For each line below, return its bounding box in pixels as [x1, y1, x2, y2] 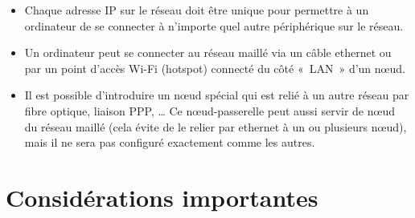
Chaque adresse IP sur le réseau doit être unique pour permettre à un [24, 2, 369, 18]
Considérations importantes [6, 180, 318, 213]
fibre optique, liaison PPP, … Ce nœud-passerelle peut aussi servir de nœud [24, 102, 395, 119]
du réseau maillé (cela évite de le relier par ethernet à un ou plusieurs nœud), [24, 118, 407, 135]
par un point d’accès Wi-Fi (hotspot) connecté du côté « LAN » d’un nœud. [24, 59, 405, 76]
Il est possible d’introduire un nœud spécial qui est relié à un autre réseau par [24, 87, 409, 103]
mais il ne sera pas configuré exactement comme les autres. [24, 134, 315, 151]
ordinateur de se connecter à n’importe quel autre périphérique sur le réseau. [24, 17, 404, 34]
